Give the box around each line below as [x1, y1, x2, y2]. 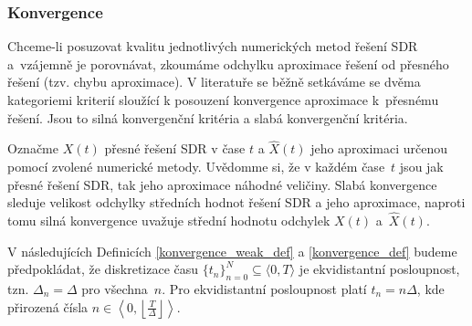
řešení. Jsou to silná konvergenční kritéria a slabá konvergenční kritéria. [7, 108, 408, 127]
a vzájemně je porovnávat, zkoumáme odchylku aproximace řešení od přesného [7, 54, 449, 73]
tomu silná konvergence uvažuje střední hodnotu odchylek [7, 211, 330, 229]
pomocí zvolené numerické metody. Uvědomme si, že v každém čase [7, 157, 385, 175]
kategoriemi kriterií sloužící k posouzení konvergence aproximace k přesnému [7, 90, 439, 109]
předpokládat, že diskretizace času [7, 259, 199, 279]
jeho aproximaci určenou [310, 139, 447, 158]
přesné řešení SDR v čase [104, 139, 246, 158]
